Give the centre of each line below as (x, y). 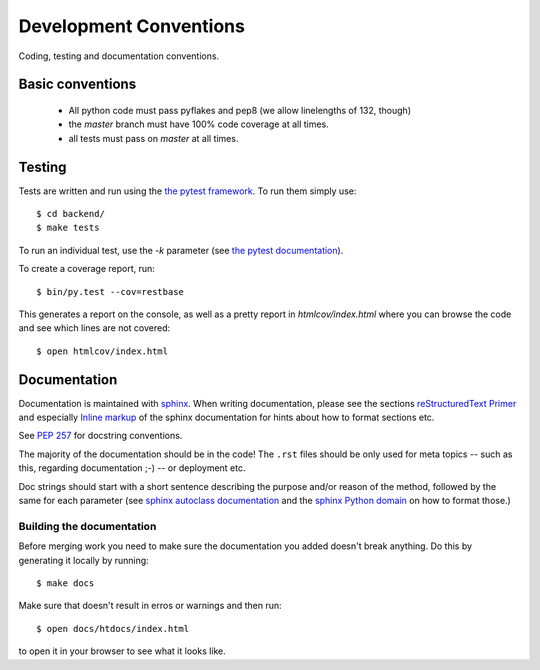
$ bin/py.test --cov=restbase (110, 291)
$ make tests (68, 228)
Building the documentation (87, 526)
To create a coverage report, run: (86, 269)
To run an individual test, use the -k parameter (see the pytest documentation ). (181, 250)
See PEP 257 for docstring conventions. (100, 436)
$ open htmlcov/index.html (102, 351)
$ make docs (65, 583)
